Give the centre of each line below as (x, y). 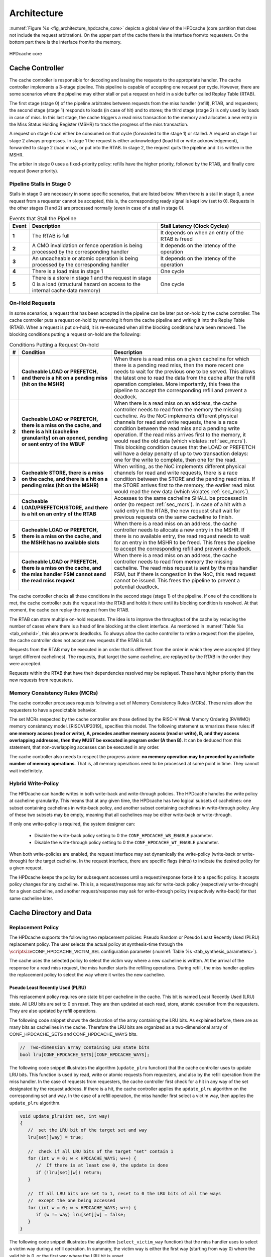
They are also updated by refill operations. (53, 1011)
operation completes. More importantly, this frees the (177, 384)
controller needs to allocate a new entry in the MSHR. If (179, 529)
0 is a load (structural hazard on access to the (86, 284)
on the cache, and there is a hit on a (65, 479)
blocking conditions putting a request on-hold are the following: (75, 334)
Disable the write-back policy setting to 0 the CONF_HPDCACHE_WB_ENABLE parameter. (124, 835)
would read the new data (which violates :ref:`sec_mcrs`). (182, 491)
